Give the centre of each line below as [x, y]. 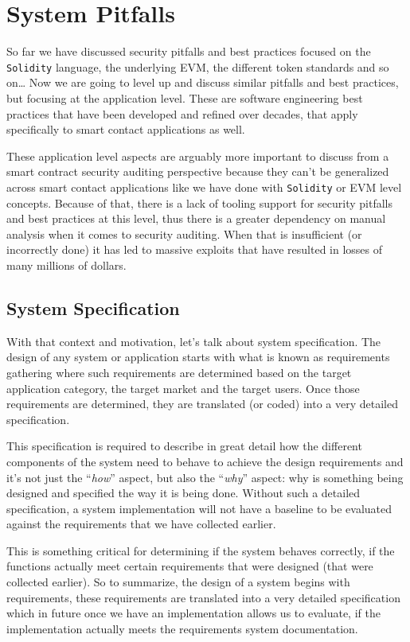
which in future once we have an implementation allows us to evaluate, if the [193, 613]
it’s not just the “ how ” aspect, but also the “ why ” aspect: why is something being [205, 477]
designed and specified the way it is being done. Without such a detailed [184, 493]
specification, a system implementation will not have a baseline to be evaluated [199, 508]
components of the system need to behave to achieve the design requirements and [205, 461]
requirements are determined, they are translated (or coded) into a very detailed [203, 404]
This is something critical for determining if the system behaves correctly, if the [201, 550]
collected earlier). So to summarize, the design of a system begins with [178, 582]
